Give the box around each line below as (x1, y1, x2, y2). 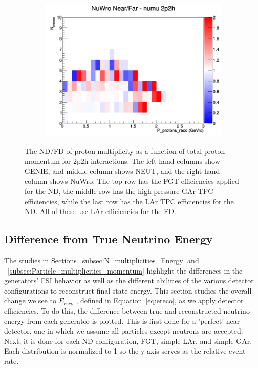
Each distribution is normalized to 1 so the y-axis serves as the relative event (4, 345, 246, 356)
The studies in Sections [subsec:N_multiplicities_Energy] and (4, 255, 199, 265)
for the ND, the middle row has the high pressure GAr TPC (25, 185, 213, 196)
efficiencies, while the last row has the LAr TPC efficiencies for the (25, 196, 234, 206)
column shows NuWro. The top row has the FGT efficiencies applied (25, 176, 239, 186)
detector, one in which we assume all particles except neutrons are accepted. (4, 325, 243, 336)
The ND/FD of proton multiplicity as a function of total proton (25, 145, 225, 156)
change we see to (4, 295, 56, 306)
